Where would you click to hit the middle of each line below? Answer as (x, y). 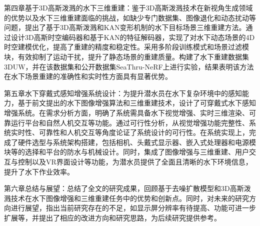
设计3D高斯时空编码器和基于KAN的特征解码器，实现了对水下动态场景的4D (133, 37)
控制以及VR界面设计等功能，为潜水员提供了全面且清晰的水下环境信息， (135, 161)
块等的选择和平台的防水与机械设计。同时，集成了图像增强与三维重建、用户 (126, 152)
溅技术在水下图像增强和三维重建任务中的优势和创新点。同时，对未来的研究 (126, 198)
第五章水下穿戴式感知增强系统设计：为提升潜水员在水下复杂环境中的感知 (123, 93)
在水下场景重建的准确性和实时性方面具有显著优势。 (88, 76)
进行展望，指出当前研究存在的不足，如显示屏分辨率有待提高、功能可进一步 (133, 208)
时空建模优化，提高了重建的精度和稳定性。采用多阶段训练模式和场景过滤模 (126, 47)
